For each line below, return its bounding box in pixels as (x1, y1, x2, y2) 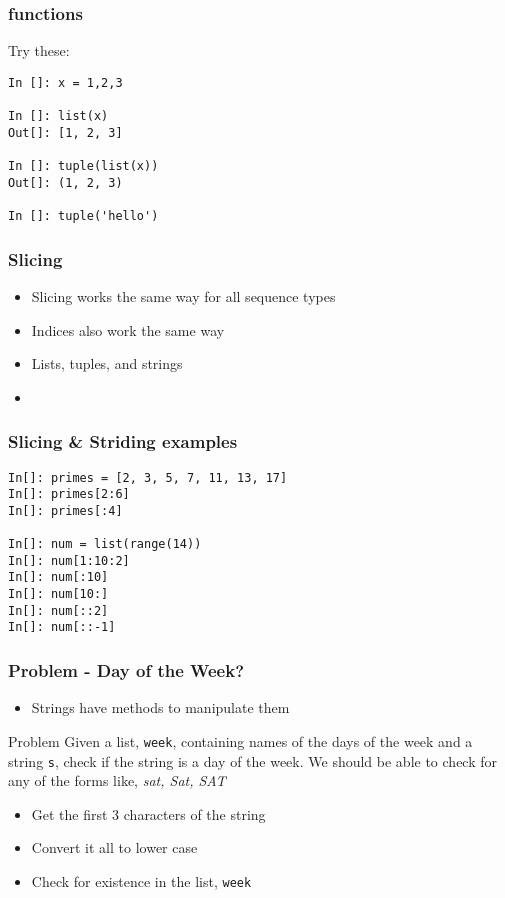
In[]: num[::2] (8, 603, 109, 618)
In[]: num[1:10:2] (8, 553, 130, 568)
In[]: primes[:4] (8, 503, 123, 518)
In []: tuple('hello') (8, 209, 159, 224)
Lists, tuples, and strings (31, 353, 183, 374)
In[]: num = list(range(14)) (8, 537, 202, 552)
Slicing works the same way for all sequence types (31, 285, 336, 306)
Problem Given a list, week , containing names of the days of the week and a (8, 730, 473, 751)
